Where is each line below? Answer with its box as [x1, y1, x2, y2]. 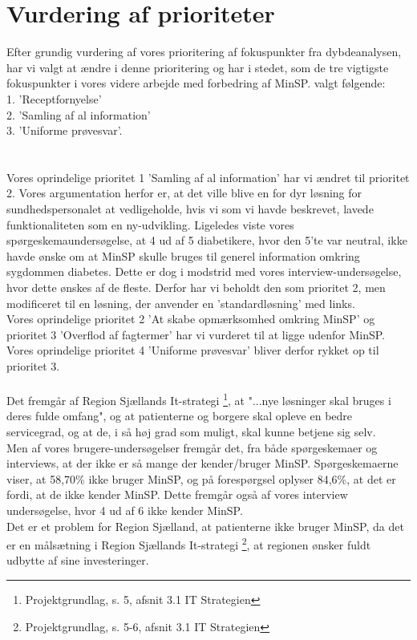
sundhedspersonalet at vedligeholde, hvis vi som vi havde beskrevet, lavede [6, 201, 374, 217]
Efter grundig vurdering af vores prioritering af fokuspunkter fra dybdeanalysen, [6, 43, 402, 60]
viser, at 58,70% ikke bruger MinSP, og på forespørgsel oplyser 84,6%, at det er [6, 470, 396, 487]
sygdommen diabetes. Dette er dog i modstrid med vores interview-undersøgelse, [6, 263, 402, 280]
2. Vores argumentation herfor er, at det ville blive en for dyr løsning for [6, 184, 362, 201]
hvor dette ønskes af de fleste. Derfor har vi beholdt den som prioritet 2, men [6, 279, 386, 296]
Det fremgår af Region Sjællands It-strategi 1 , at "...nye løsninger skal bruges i [6, 390, 391, 408]
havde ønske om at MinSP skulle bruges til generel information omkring [6, 247, 360, 264]
